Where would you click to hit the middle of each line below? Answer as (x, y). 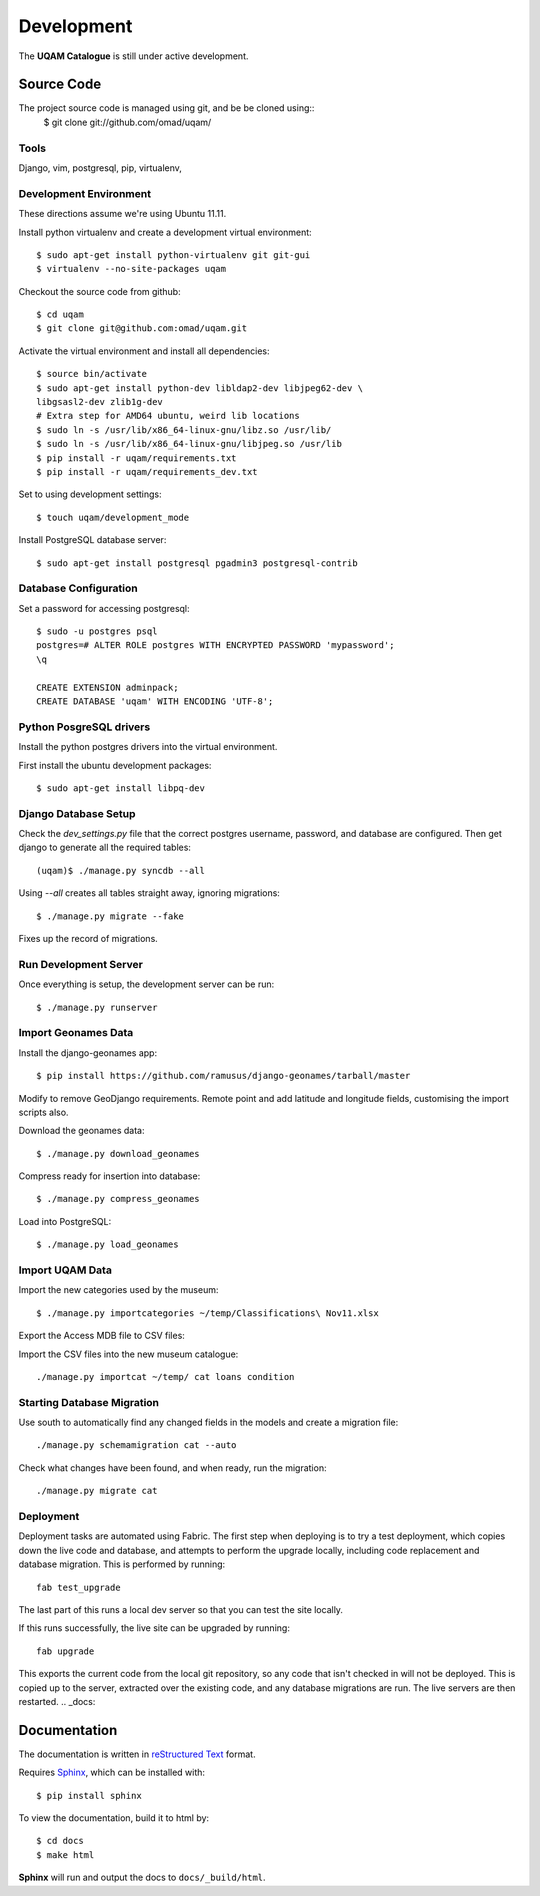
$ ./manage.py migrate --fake (110, 916)
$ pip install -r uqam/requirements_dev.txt (147, 471)
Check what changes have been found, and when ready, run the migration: (172, 1467)
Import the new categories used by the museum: (118, 1290)
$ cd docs (60, 1841)
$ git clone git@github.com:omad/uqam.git (142, 328)
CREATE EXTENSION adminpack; (107, 687)
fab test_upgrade (78, 1587)
